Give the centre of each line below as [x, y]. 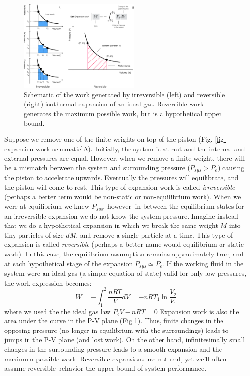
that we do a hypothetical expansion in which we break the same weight [111, 225]
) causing [231, 168]
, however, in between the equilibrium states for [174, 206]
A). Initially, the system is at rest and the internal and [164, 148]
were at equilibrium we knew [47, 206]
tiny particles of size [34, 234]
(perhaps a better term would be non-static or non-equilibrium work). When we [123, 196]
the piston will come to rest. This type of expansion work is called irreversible [120, 187]
